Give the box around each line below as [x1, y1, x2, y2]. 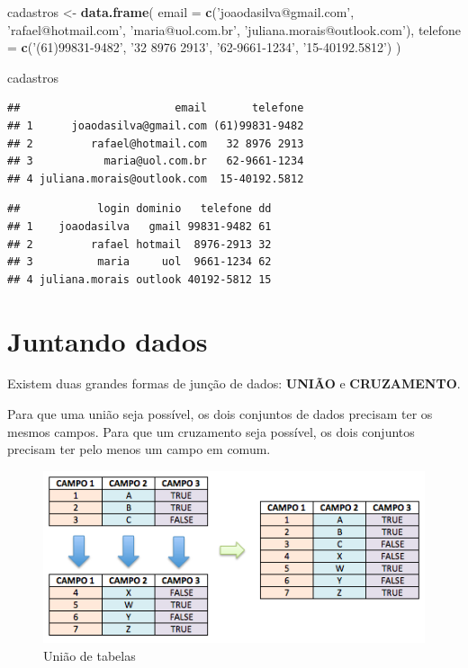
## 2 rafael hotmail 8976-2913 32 [7, 237, 272, 251]
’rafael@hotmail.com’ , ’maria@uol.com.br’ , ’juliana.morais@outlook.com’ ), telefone [7, 20, 461, 39]
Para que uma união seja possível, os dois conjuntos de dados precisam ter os [7, 405, 433, 423]
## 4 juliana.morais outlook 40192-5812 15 [7, 272, 272, 286]
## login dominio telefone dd [7, 202, 272, 216]
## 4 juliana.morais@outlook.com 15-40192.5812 [7, 172, 304, 185]
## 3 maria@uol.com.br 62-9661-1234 [7, 155, 304, 168]
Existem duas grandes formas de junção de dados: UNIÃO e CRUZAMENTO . [7, 374, 461, 393]
